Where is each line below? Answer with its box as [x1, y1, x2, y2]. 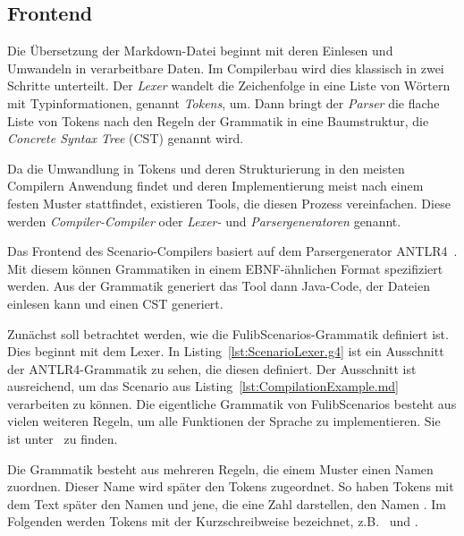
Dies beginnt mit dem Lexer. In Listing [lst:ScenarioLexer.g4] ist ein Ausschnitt [7, 342, 444, 361]
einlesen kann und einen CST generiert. [7, 294, 224, 312]
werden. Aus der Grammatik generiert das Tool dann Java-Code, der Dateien [7, 277, 430, 295]
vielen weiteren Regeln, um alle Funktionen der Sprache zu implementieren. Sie [7, 412, 441, 430]
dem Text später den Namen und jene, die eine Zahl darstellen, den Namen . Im [7, 494, 446, 513]
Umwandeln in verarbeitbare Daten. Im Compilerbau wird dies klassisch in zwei [7, 58, 444, 77]
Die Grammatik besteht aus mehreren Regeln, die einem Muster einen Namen [7, 459, 434, 478]
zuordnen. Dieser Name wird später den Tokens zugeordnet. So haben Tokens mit [7, 477, 454, 496]
